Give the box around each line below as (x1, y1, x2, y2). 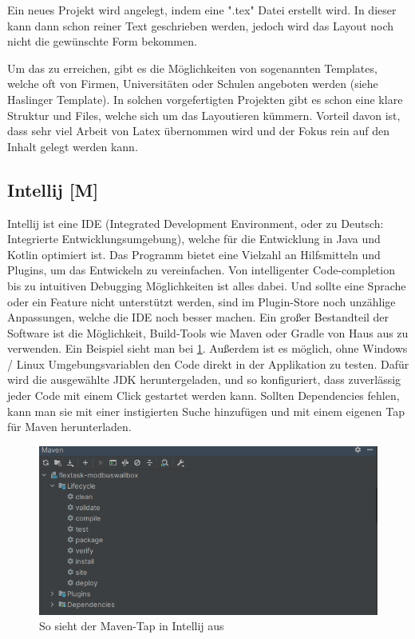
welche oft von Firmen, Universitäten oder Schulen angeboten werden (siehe (7, 75, 378, 92)
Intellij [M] (7, 177, 99, 202)
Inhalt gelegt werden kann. (7, 138, 138, 154)
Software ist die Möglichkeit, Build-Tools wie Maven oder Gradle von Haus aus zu (7, 324, 409, 341)
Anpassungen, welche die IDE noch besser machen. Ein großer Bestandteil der (7, 309, 389, 325)
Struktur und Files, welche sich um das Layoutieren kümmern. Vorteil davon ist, (7, 106, 401, 123)
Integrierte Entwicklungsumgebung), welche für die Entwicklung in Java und (7, 230, 381, 247)
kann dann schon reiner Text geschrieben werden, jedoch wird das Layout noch (7, 17, 394, 34)
